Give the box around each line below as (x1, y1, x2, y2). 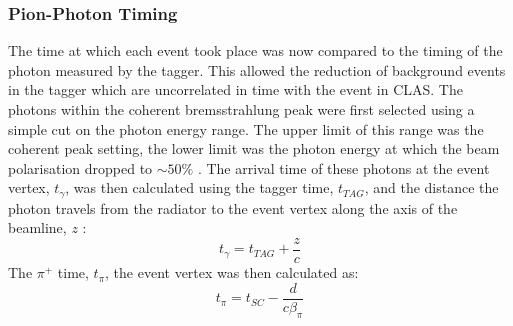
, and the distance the (364, 177, 499, 198)
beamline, (8, 217, 67, 238)
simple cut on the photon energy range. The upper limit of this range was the (8, 118, 484, 139)
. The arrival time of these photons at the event (197, 157, 490, 178)
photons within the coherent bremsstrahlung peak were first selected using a (8, 99, 475, 119)
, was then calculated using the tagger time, (65, 177, 334, 198)
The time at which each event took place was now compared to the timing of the (8, 40, 503, 61)
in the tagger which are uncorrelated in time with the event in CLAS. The (8, 79, 463, 100)
